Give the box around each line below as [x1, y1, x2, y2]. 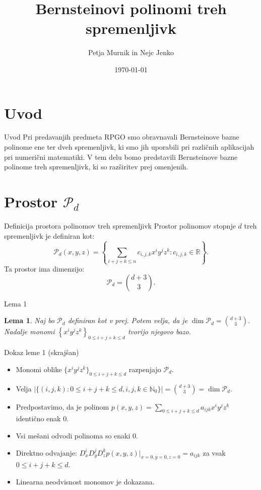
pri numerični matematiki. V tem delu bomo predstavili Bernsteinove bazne [4, 151, 238, 162]
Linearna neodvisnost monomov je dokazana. [16, 476, 155, 487]
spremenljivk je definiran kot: [4, 230, 95, 241]
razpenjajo [128, 364, 161, 374]
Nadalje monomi [4, 326, 55, 337]
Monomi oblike [16, 364, 62, 374]
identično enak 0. [16, 413, 69, 424]
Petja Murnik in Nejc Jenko [88, 47, 174, 58]
